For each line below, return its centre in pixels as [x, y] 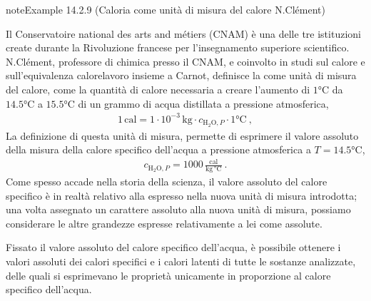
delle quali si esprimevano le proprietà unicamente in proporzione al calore [168, 275]
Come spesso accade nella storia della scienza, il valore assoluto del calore [167, 182]
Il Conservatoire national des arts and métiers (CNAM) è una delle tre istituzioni [183, 33]
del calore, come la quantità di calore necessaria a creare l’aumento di [158, 89]
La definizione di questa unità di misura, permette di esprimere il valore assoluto [182, 135]
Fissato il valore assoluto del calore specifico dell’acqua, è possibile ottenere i [173, 247]
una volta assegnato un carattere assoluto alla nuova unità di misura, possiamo [178, 209]
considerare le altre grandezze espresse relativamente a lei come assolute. [164, 223]
